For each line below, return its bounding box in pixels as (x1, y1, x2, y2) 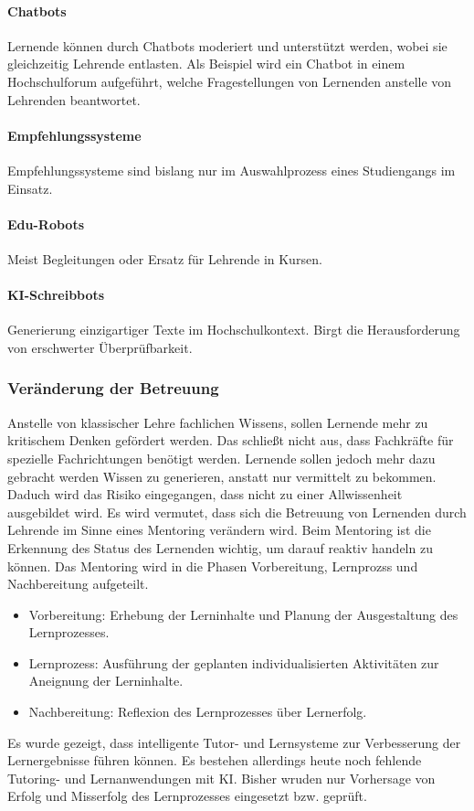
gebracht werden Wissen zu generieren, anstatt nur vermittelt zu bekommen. (7, 466, 437, 486)
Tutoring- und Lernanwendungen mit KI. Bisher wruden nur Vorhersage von (7, 768, 436, 787)
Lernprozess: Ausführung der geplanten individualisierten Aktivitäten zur (28, 653, 439, 672)
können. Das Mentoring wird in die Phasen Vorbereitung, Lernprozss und (7, 556, 418, 575)
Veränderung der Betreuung (7, 377, 219, 400)
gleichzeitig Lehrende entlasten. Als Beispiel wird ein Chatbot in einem (7, 54, 406, 73)
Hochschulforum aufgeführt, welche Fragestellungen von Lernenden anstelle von (7, 71, 452, 91)
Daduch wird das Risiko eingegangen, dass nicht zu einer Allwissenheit (7, 485, 403, 504)
